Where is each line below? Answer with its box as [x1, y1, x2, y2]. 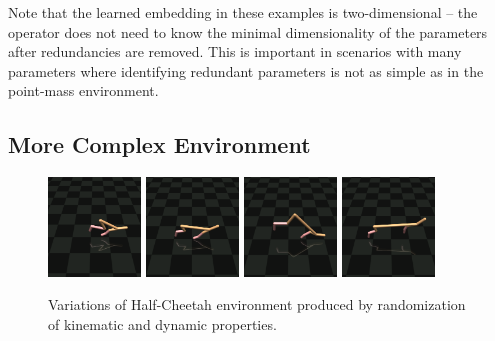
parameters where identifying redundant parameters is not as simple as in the [8, 60, 484, 81]
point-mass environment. [8, 80, 159, 101]
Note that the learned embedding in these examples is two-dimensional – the [8, 2, 478, 22]
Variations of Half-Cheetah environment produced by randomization [48, 294, 466, 315]
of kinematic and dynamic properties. [48, 313, 277, 334]
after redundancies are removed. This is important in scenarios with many [8, 41, 462, 62]
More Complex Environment [8, 129, 311, 160]
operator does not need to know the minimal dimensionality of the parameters [8, 21, 488, 42]
